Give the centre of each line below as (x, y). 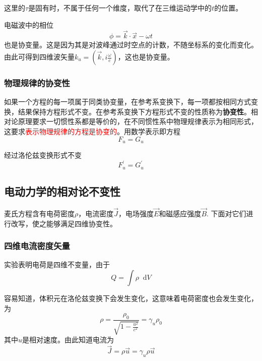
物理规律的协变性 (37, 82)
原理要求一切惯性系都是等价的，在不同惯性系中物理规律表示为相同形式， (138, 121)
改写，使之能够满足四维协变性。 (64, 223)
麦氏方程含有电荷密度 (39, 214)
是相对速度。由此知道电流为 (68, 340)
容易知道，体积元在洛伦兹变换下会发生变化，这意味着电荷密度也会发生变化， (131, 298)
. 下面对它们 (226, 214)
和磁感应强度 (180, 214)
